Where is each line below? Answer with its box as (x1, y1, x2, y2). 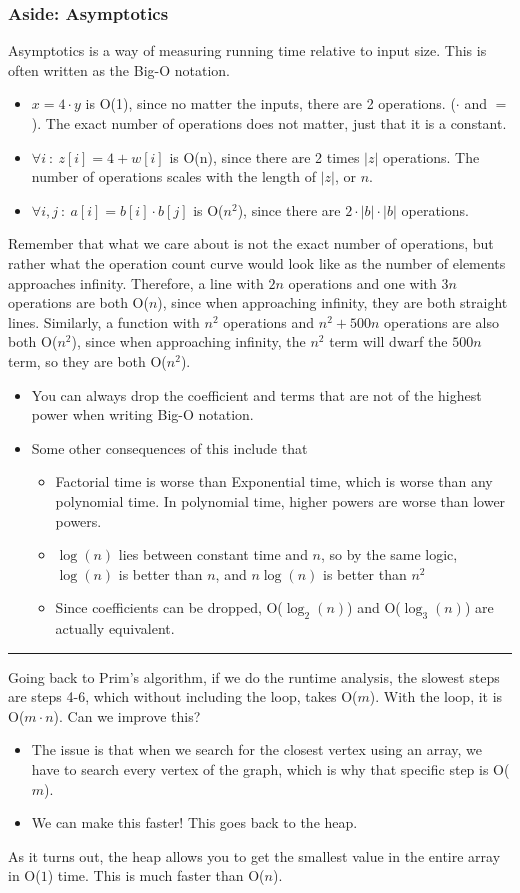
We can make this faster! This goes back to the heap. (31, 812, 358, 833)
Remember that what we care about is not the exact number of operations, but (8, 233, 494, 254)
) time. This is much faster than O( (47, 865, 265, 886)
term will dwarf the (329, 331, 448, 352)
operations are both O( (8, 292, 149, 313)
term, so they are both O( (8, 350, 167, 371)
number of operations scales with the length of (31, 166, 316, 187)
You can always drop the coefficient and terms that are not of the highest (31, 384, 482, 405)
